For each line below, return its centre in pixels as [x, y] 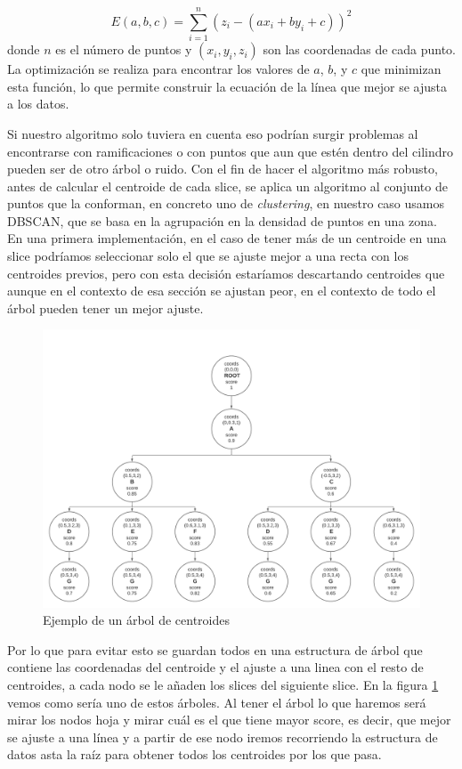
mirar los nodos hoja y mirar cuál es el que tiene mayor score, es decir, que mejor [229, 720]
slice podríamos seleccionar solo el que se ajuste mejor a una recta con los [208, 256]
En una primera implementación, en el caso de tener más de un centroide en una [227, 238]
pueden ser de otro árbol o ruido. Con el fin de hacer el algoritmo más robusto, [223, 169]
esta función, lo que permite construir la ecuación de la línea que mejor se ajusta [227, 86]
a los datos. [38, 104]
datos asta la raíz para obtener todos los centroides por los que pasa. [195, 754]
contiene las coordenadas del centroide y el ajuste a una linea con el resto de [215, 667]
